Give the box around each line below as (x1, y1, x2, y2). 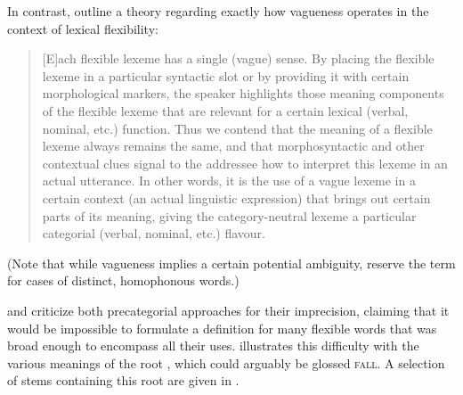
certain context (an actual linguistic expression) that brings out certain (42, 188, 431, 207)
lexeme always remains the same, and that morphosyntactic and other (42, 136, 425, 155)
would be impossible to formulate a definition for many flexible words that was (7, 318, 437, 337)
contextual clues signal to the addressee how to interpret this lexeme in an (42, 153, 448, 172)
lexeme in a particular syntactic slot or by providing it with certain (42, 66, 410, 85)
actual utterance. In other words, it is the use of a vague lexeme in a (42, 171, 416, 190)
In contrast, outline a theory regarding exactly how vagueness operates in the (7, 2, 429, 20)
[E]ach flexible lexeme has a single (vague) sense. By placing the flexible (42, 49, 435, 68)
